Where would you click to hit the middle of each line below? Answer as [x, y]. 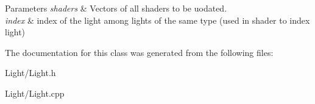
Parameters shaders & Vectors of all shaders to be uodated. [116, 8]
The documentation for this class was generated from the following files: [139, 52]
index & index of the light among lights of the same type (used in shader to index [157, 20]
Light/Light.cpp [35, 93]
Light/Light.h [30, 73]
